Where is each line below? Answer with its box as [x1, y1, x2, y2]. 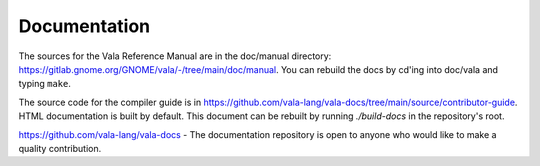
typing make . [18, 78, 72, 90]
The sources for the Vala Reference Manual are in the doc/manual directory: [18, 50, 332, 62]
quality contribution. [18, 142, 102, 154]
